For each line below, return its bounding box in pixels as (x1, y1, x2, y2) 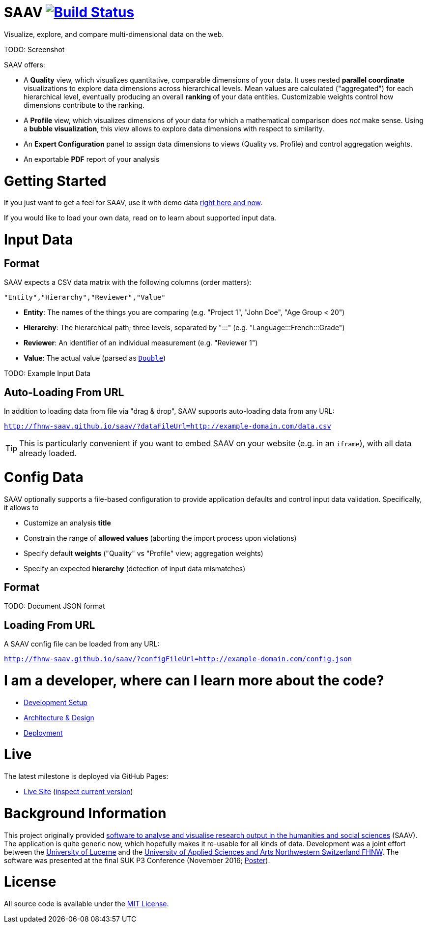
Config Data (4, 468, 84, 486)
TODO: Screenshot (4, 45, 65, 54)
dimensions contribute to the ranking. (24, 100, 144, 109)
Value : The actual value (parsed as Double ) (24, 354, 166, 363)
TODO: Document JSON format (4, 602, 105, 611)
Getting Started (4, 172, 107, 189)
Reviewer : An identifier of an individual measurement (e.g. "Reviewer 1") (24, 339, 258, 347)
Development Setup (24, 698, 87, 707)
